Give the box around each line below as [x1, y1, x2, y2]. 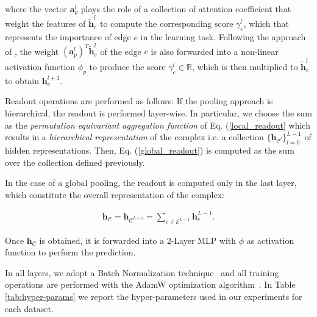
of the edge [100, 45, 141, 57]
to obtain [5, 74, 40, 87]
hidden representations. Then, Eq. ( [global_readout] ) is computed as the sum [5, 143, 294, 156]
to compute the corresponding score [99, 17, 233, 30]
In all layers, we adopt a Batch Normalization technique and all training [5, 266, 279, 279]
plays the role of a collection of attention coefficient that [80, 2, 291, 15]
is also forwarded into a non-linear [151, 45, 279, 57]
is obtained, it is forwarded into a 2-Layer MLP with [39, 233, 237, 246]
